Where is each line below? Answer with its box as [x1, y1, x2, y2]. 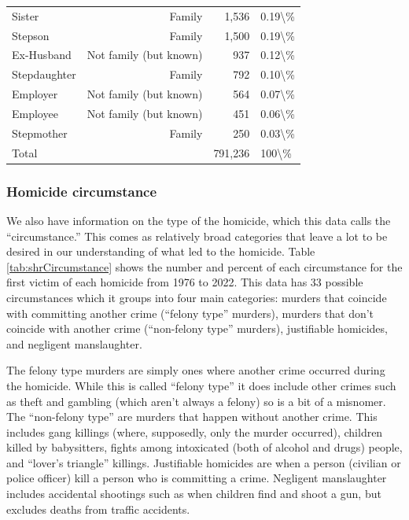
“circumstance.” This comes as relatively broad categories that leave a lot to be [6, 227, 388, 244]
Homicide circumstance [6, 181, 157, 201]
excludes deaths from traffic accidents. [6, 500, 190, 517]
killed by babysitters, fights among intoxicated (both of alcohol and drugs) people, [6, 439, 403, 455]
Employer [12, 86, 58, 102]
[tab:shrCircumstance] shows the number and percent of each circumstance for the [6, 258, 403, 275]
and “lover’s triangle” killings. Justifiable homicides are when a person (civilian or [6, 454, 401, 470]
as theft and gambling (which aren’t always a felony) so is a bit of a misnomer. [6, 393, 386, 409]
